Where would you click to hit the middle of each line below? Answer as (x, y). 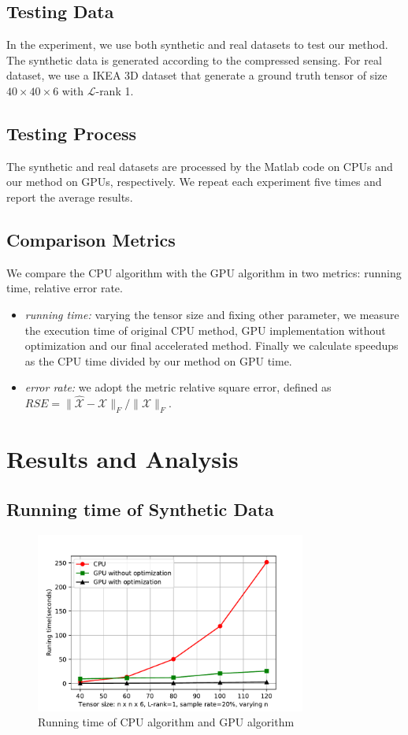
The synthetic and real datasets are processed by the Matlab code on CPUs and (200, 166)
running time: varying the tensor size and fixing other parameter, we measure (212, 314)
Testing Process (72, 133)
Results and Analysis (122, 459)
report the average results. (70, 197)
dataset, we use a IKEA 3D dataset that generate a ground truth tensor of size (197, 75)
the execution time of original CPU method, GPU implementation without (205, 330)
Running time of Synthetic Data (140, 509)
